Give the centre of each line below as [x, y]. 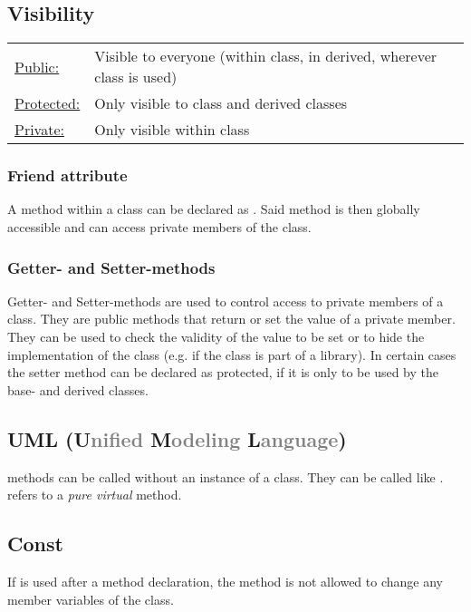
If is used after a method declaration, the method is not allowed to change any [225, 581]
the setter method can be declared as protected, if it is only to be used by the [223, 372]
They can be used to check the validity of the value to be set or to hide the [216, 337]
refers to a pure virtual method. [95, 495]
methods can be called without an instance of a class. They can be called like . [226, 476]
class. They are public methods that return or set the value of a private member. [231, 319]
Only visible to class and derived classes [221, 103]
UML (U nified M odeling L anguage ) [177, 438]
